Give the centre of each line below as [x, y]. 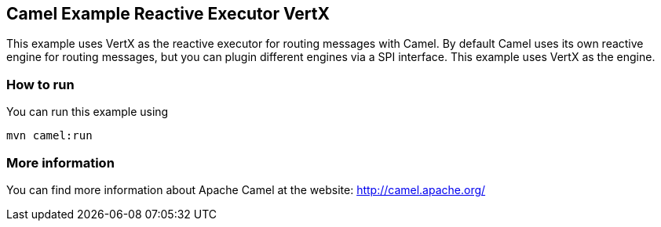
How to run [40, 84]
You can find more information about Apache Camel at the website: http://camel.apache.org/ [246, 189]
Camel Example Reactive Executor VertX [168, 14]
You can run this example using [88, 112]
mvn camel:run [49, 136]
